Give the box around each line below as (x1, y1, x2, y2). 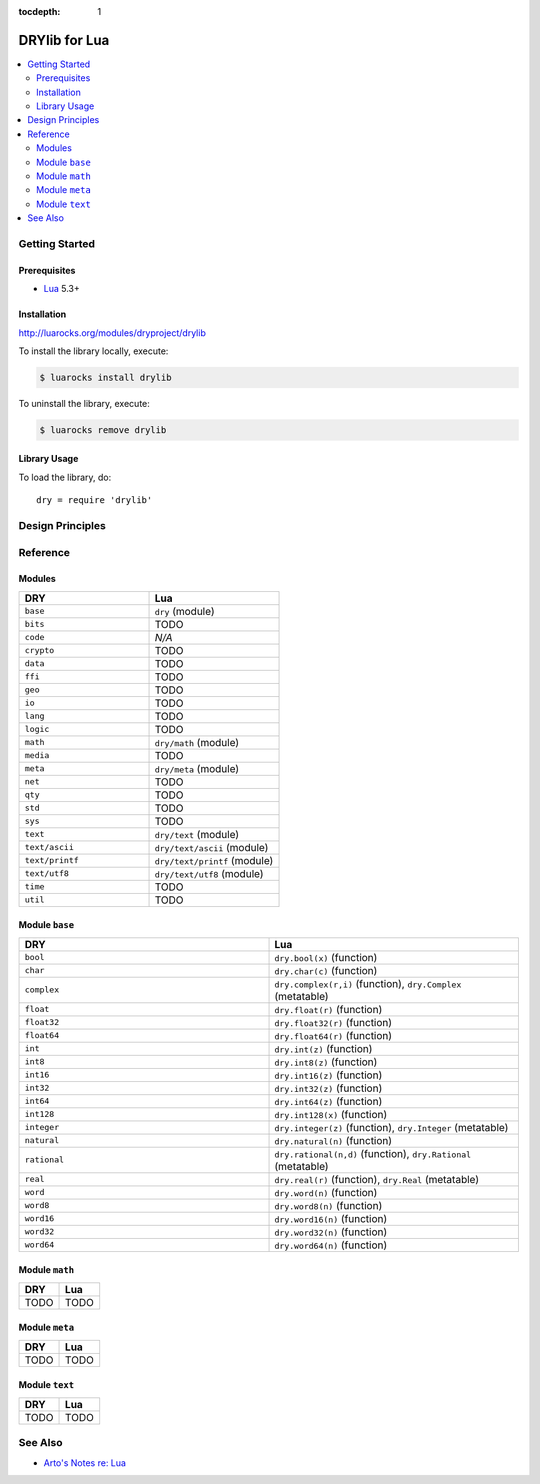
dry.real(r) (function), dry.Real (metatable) (274, 1172, 480, 1186)
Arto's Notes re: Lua (43, 1456, 127, 1469)
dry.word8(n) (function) (274, 1198, 383, 1212)
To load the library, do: (18, 471, 112, 483)
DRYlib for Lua (18, 31, 110, 49)
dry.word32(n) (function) (274, 1225, 388, 1239)
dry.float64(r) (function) (274, 1028, 393, 1042)
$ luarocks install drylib (39, 371, 172, 383)
